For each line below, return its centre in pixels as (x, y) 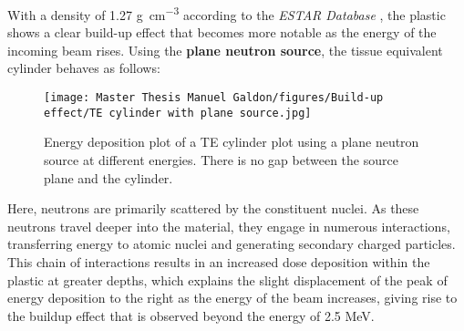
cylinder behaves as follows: (84, 68)
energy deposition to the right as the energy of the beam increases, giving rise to (232, 298)
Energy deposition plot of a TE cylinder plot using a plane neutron (232, 142)
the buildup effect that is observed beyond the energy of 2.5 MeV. (191, 315)
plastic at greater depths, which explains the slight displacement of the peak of (227, 279)
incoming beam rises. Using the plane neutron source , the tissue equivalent (225, 50)
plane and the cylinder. (108, 177)
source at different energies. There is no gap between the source (221, 159)
